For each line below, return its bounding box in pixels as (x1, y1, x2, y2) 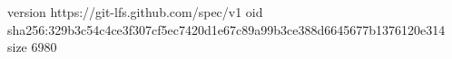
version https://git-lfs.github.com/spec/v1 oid (7, 3, 263, 21)
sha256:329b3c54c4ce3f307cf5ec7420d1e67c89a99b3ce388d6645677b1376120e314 (7, 20, 446, 38)
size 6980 (7, 38, 57, 56)
